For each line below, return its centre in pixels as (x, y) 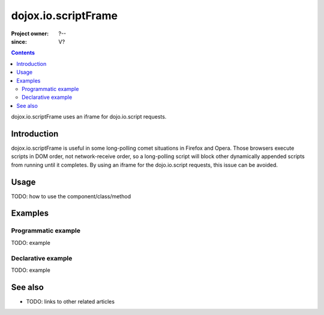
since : (19, 41)
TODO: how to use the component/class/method (71, 196)
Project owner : (30, 34)
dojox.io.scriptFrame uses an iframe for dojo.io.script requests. (89, 117)
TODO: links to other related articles (70, 301)
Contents (23, 53)
